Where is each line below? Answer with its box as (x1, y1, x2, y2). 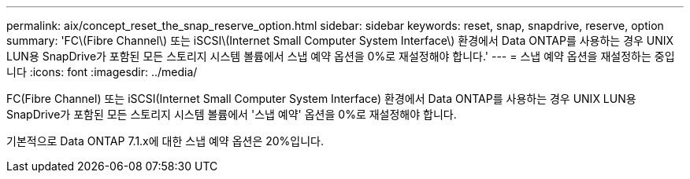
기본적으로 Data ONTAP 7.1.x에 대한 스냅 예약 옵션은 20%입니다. (6, 134, 325, 148)
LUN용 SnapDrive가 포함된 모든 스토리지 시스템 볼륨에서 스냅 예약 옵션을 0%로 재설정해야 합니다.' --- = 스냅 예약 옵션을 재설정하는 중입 (6, 49, 675, 63)
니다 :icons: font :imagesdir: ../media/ (6, 65, 198, 79)
